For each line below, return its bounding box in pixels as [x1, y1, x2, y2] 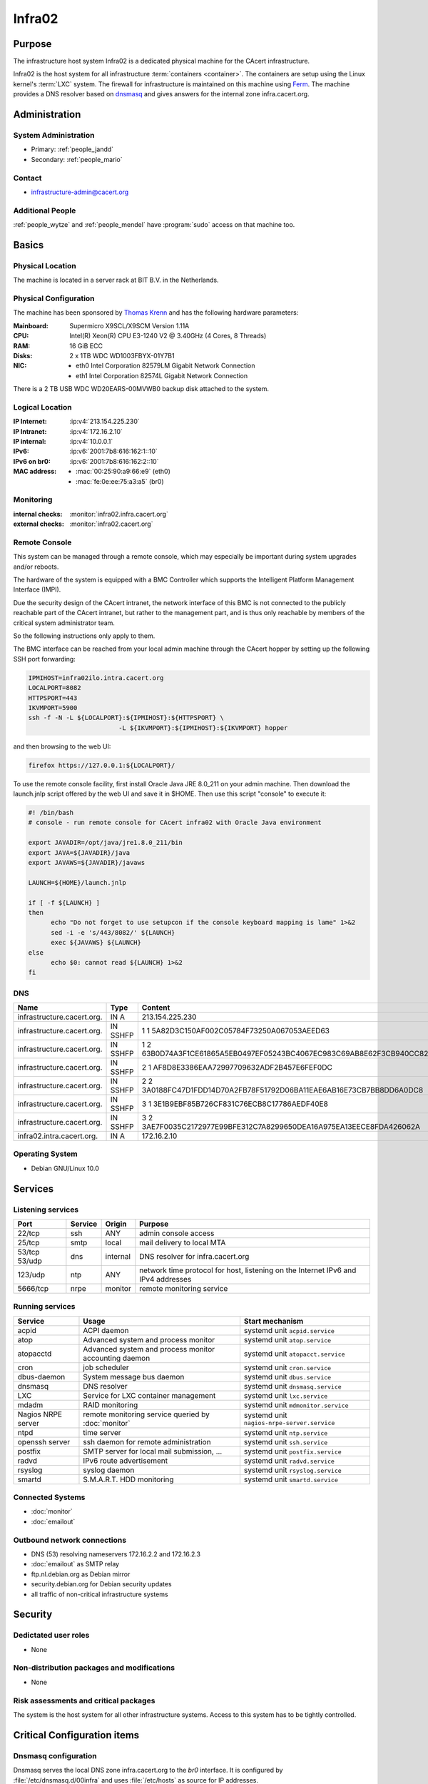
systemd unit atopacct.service [243, 1349, 345, 1359]
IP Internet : [13, 417, 47, 426]
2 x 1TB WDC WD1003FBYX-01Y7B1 [69, 351, 175, 360]
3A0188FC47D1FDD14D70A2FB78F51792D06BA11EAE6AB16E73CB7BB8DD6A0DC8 [141, 1085, 424, 1095]
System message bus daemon [83, 1372, 185, 1382]
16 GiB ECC [69, 341, 103, 350]
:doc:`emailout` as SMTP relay [31, 1560, 120, 1568]
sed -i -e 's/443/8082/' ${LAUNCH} [51, 928, 175, 936]
